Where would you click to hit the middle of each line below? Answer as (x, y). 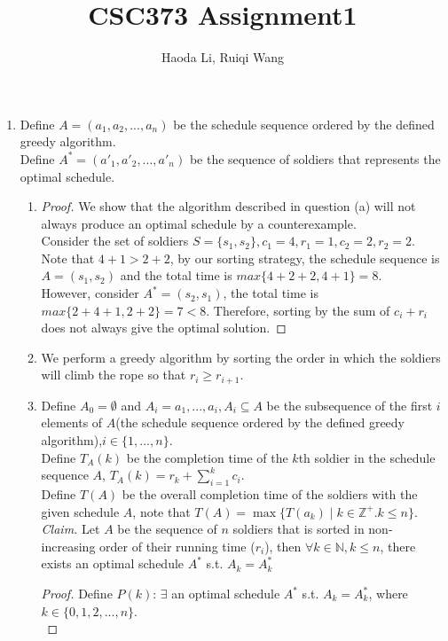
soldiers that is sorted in (299, 529)
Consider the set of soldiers (115, 241)
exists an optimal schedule (113, 563)
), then (283, 546)
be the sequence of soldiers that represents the (315, 158)
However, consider (90, 293)
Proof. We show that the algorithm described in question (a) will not (228, 206)
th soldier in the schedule (367, 457)
